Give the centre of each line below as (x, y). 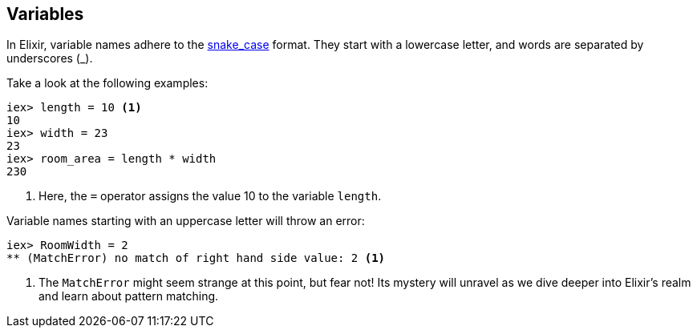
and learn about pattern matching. (129, 296)
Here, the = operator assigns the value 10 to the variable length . (210, 196)
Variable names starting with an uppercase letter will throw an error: (186, 221)
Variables (45, 14)
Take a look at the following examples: (107, 83)
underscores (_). (50, 58)
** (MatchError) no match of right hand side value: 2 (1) (196, 258)
